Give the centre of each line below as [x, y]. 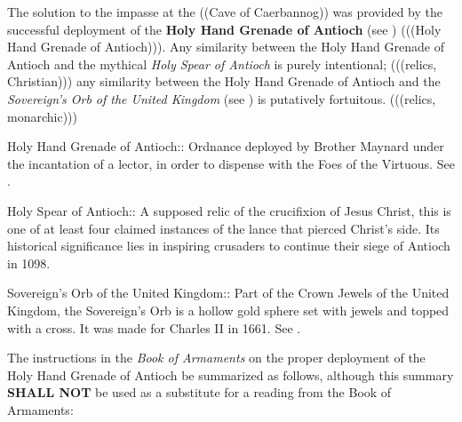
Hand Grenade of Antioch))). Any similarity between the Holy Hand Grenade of [226, 47]
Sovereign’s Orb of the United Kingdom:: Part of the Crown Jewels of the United [228, 293]
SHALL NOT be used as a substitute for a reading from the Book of [199, 392]
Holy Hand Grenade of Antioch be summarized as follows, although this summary [231, 374]
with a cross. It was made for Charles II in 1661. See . [154, 327]
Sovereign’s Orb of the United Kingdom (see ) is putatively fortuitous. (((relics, [222, 98]
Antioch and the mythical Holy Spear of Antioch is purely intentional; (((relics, [222, 64]
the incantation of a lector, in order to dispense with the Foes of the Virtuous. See [231, 163]
